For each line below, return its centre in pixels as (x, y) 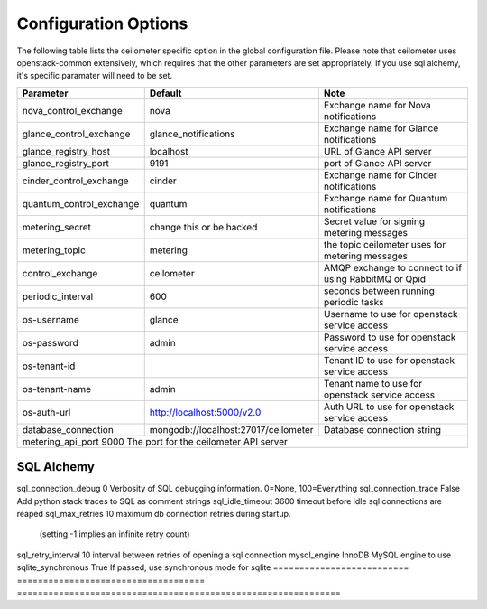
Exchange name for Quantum (386, 198)
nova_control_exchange (73, 110)
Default (165, 93)
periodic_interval (58, 296)
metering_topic (54, 250)
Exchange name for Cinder (380, 174)
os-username (51, 319)
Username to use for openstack (391, 314)
